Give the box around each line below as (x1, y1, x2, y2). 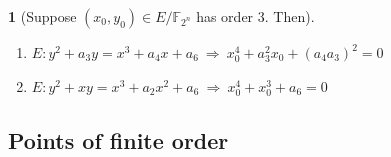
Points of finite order (8, 124, 229, 155)
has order (196, 6, 254, 26)
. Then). (264, 6, 315, 26)
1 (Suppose (8, 6, 77, 26)
